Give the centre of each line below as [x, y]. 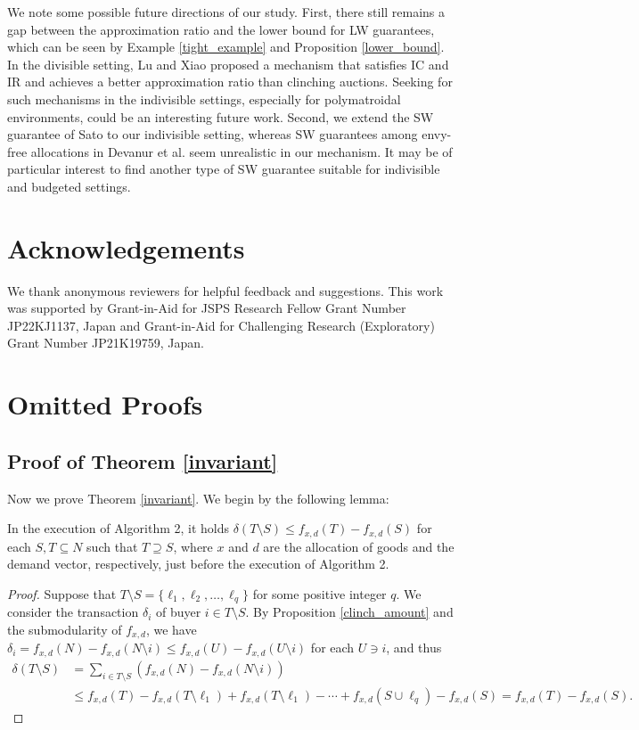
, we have [171, 629]
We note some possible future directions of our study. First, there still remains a [226, 12]
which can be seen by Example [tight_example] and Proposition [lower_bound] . [226, 47]
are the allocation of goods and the [359, 546]
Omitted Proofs [105, 404]
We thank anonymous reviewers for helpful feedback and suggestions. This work [225, 290]
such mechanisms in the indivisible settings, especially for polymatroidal [204, 98]
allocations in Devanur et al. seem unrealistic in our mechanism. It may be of [242, 151]
